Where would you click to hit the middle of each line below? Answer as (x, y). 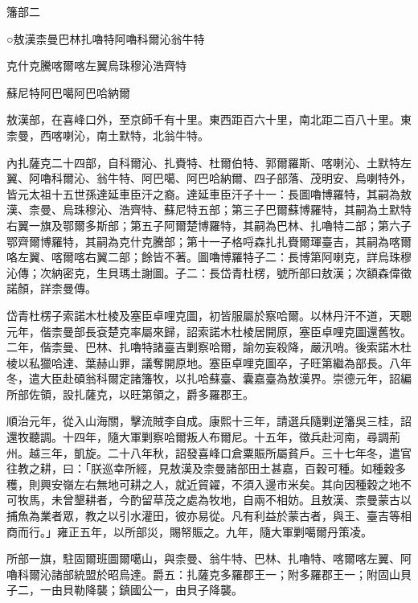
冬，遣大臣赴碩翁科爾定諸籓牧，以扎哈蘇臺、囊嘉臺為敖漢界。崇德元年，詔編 (209, 378)
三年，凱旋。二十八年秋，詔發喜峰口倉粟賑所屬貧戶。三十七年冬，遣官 (225, 452)
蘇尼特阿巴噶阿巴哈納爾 (68, 92)
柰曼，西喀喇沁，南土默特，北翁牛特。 (108, 135)
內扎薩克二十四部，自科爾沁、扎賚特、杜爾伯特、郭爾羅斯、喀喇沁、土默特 (203, 162)
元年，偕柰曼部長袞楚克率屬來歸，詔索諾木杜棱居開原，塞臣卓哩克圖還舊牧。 (209, 331)
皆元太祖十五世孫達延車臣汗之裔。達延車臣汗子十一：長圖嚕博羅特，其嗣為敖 (209, 193)
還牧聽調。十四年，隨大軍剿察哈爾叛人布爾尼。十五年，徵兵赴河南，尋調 (198, 437)
